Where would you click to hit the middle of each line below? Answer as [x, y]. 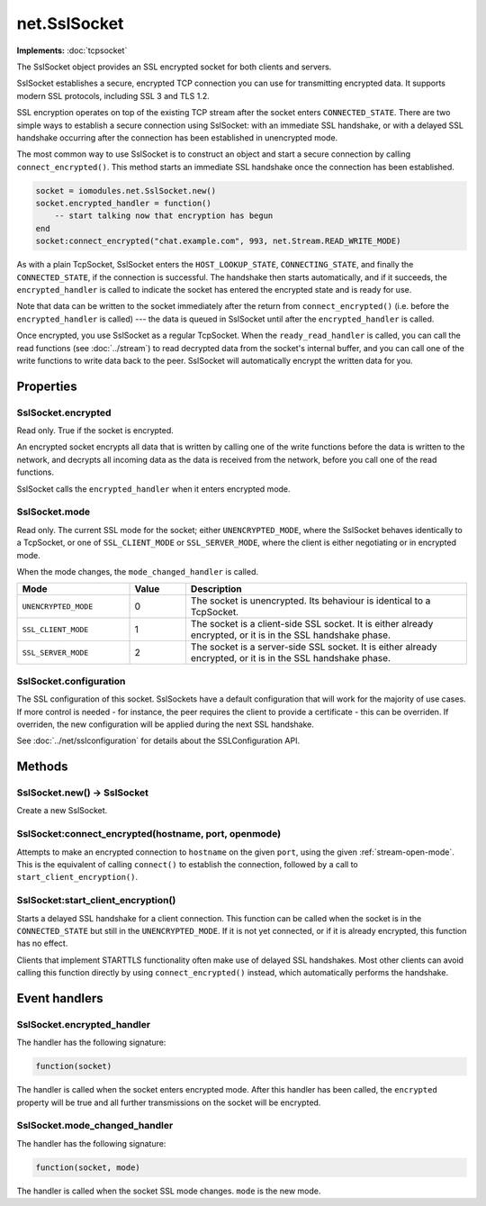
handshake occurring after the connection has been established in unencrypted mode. [177, 137]
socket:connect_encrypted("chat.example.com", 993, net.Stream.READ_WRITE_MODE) [218, 241]
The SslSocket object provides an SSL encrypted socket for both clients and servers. [174, 67]
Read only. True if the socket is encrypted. [95, 431]
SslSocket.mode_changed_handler [95, 1126]
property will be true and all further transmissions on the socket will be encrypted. [169, 1102]
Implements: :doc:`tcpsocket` [72, 50]
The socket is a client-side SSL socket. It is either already [312, 624]
